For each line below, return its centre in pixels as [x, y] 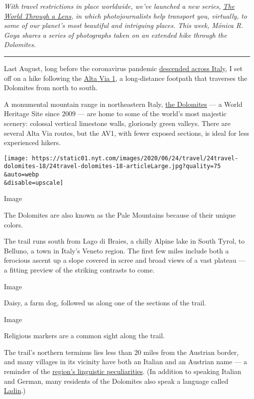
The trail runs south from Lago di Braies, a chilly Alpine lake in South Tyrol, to [124, 241]
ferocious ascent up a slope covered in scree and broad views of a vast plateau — [125, 260]
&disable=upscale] [34, 183]
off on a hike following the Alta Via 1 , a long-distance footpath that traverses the [126, 78]
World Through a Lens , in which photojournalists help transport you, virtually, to [126, 15]
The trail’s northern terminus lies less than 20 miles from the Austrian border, [121, 352]
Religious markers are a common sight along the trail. [85, 336]
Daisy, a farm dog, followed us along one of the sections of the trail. [105, 303]
